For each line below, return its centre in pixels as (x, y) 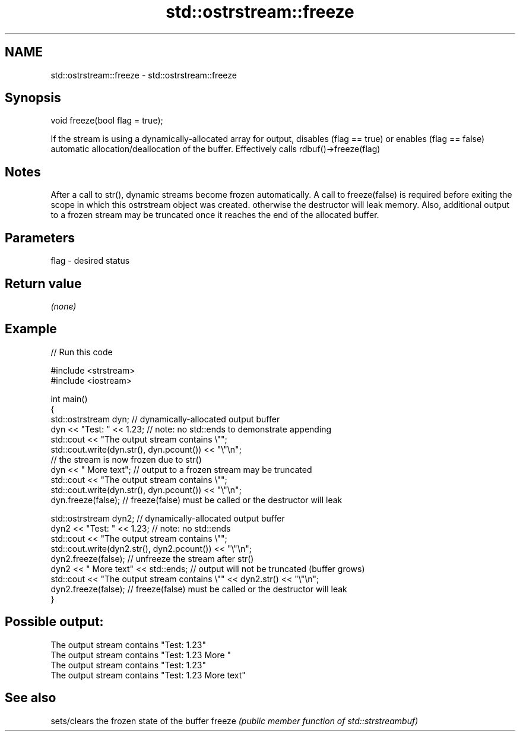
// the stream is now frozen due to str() (126, 459)
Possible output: (54, 622)
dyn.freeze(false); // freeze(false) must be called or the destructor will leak (196, 500)
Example (31, 329)
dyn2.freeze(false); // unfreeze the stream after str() (152, 558)
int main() (69, 399)
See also (31, 698)
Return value (43, 283)
